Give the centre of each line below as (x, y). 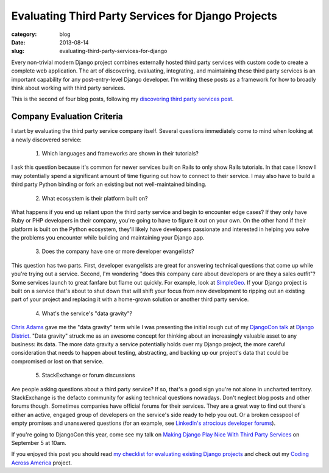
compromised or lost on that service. (58, 361)
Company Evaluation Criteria (67, 117)
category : (24, 34)
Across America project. (42, 463)
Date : (18, 42)
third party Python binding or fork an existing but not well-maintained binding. (109, 184)
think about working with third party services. (68, 88)
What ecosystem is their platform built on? (95, 198)
